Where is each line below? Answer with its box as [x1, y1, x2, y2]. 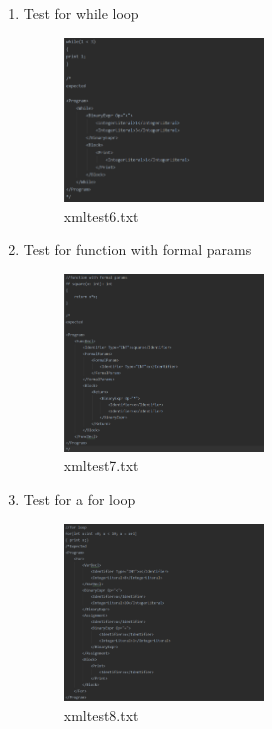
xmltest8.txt [63, 704, 139, 725]
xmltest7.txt [63, 455, 139, 476]
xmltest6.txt [63, 205, 139, 226]
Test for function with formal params [23, 239, 252, 260]
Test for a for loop [23, 489, 136, 509]
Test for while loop [23, 3, 139, 23]
